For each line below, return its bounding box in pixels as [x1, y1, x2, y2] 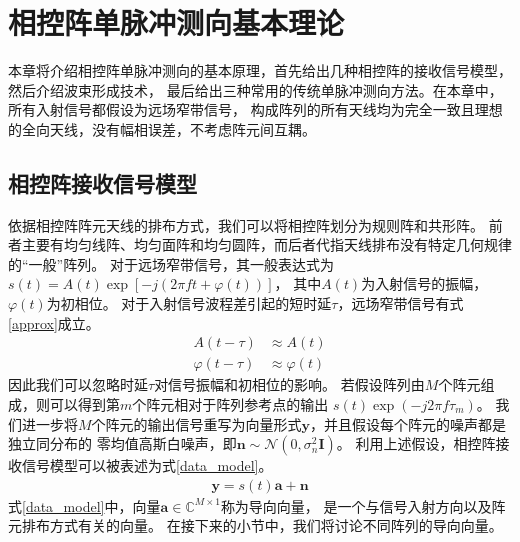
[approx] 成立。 [8, 312, 100, 333]
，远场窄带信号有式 [337, 293, 464, 314]
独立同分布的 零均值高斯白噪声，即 [8, 433, 237, 454]
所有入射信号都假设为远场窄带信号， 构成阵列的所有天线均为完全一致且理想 [8, 99, 503, 120]
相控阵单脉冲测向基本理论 [8, 2, 345, 43]
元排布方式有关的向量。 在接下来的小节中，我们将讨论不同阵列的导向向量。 [8, 515, 503, 536]
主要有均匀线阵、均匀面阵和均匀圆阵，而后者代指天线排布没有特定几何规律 [21, 234, 512, 255]
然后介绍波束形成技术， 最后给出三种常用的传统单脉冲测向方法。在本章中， [8, 79, 503, 100]
